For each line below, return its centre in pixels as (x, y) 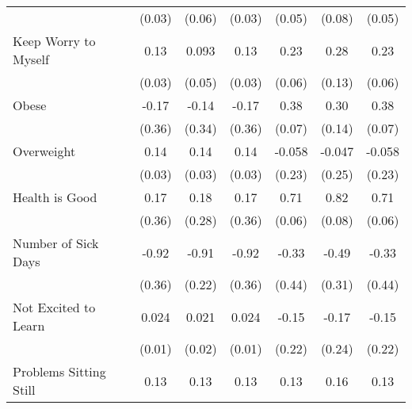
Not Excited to (54, 307)
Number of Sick (56, 243)
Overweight (44, 151)
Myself (31, 59)
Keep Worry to (54, 41)
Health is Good (55, 197)
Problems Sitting (59, 371)
